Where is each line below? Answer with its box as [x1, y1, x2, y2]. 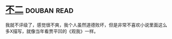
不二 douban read [5, 4, 73, 16]
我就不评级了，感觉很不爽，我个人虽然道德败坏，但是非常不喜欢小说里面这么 [5, 22, 167, 28]
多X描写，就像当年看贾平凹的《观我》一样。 [5, 28, 99, 34]
